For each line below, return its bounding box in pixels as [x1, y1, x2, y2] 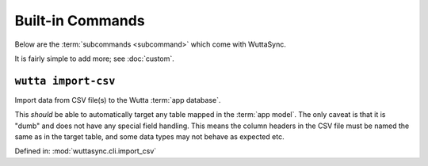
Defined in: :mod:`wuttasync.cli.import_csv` [14, 146, 157, 156]
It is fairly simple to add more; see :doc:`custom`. [14, 54, 174, 63]
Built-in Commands [14, 12, 146, 29]
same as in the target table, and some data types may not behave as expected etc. [14, 132, 285, 141]
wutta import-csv [14, 74, 116, 87]
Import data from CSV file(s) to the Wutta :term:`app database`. [14, 95, 221, 104]
